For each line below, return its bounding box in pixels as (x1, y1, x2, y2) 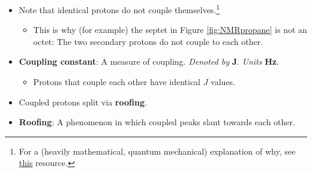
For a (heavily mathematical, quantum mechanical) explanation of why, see (19, 144, 296, 157)
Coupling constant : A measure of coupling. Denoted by (19, 55, 229, 68)
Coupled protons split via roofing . (19, 95, 147, 108)
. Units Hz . (236, 55, 279, 68)
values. (211, 76, 236, 88)
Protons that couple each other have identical (33, 76, 200, 88)
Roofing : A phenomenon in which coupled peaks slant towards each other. (19, 116, 295, 128)
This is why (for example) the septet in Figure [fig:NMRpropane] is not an (33, 23, 307, 36)
